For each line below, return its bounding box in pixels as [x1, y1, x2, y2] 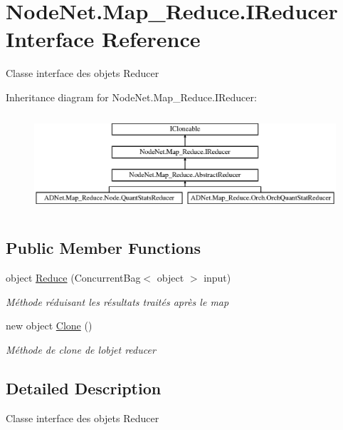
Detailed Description [6, 377, 162, 399]
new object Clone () [6, 318, 93, 333]
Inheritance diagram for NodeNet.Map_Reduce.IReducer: [6, 89, 257, 104]
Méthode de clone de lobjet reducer [6, 342, 156, 357]
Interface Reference [6, 24, 201, 53]
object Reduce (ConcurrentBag [6, 270, 141, 285]
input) [204, 270, 231, 285]
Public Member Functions [6, 237, 201, 259]
